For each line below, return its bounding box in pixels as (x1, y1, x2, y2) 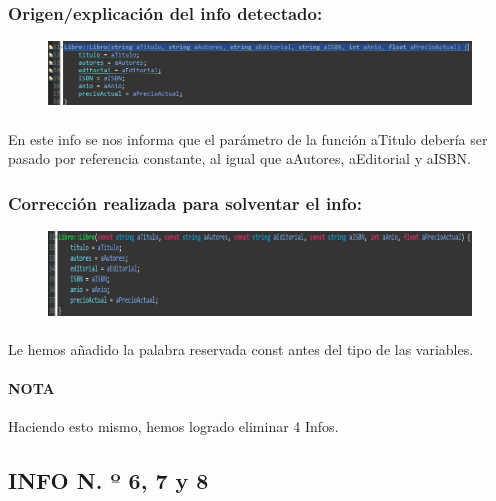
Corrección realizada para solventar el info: (8, 190, 362, 215)
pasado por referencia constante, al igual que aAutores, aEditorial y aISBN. (8, 148, 471, 169)
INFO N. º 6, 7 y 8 (8, 465, 209, 496)
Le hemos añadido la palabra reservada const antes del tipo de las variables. (8, 339, 474, 360)
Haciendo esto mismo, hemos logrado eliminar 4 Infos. (8, 416, 339, 437)
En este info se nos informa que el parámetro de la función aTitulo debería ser (8, 128, 488, 149)
